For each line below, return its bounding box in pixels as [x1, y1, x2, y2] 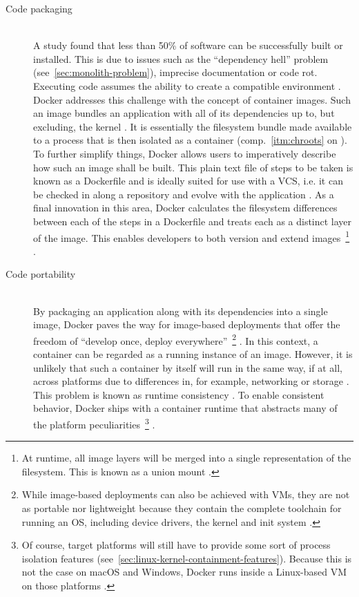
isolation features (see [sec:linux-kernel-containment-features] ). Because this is [21, 551, 352, 565]
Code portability [6, 267, 76, 281]
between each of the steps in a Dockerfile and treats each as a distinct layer [33, 214, 352, 228]
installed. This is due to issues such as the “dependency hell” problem [33, 51, 329, 66]
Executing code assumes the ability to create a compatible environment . [33, 78, 341, 93]
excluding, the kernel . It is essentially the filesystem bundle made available [33, 119, 352, 133]
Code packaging [6, 1, 72, 15]
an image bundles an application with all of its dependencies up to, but [33, 106, 335, 120]
